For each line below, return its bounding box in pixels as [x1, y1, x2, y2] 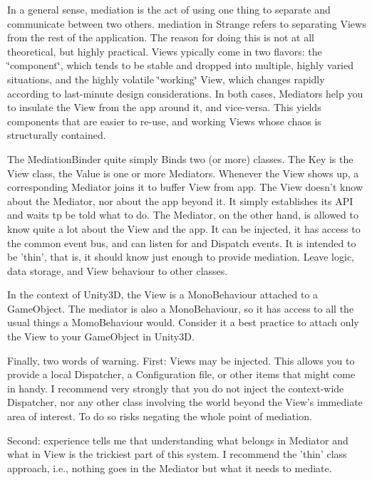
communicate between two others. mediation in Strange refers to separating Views [7, 16, 366, 31]
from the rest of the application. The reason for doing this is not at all [7, 30, 314, 45]
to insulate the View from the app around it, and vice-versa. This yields [7, 100, 321, 115]
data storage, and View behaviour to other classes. [7, 263, 228, 278]
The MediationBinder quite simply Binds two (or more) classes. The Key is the [7, 151, 353, 166]
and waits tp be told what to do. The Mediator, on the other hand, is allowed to [7, 207, 358, 222]
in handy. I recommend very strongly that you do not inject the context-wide [7, 380, 344, 395]
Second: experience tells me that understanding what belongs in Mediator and [7, 432, 348, 447]
